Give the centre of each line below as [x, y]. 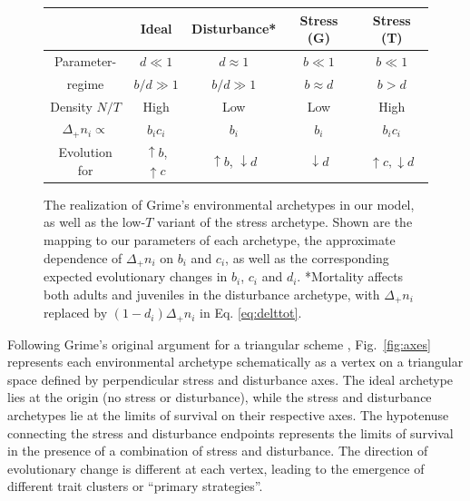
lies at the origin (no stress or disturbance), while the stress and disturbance [220, 397]
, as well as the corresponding [307, 257]
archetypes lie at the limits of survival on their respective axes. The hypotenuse [228, 414]
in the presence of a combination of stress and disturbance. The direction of [218, 451]
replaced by [76, 313]
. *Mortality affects [350, 276]
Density [71, 106]
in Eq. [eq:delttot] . [251, 313]
